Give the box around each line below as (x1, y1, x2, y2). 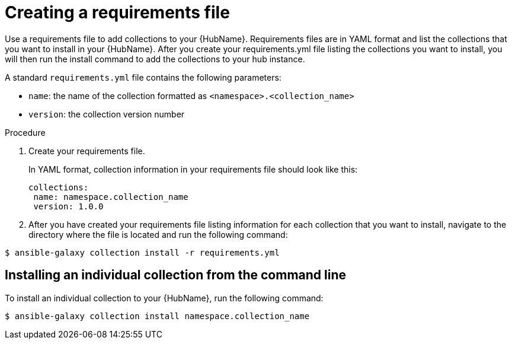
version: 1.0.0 (33, 201, 104, 211)
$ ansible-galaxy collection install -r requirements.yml (5, 247, 280, 257)
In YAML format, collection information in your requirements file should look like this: (28, 164, 358, 174)
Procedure (5, 127, 46, 138)
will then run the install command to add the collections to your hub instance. (5, 53, 305, 64)
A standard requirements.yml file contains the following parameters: (5, 72, 281, 82)
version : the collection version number (28, 109, 185, 119)
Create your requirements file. (28, 145, 145, 156)
